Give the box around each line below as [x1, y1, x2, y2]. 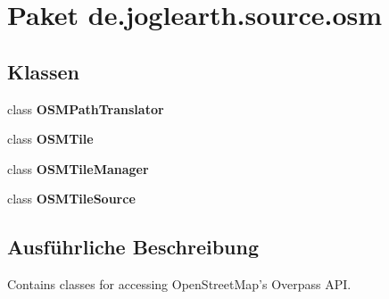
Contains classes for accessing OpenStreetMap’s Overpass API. [7, 275, 352, 294]
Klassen [7, 57, 79, 85]
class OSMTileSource [7, 189, 136, 208]
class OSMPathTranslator [7, 99, 164, 118]
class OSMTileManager [7, 159, 149, 178]
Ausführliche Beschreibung [7, 233, 259, 261]
